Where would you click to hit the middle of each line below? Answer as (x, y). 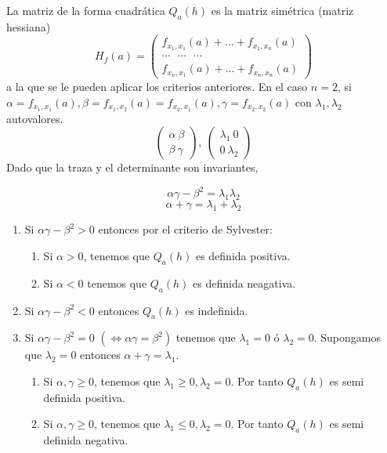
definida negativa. (86, 440)
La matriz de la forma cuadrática (86, 10)
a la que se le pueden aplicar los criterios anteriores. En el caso (157, 87)
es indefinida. (217, 310)
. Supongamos (347, 337)
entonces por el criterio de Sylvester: (185, 229)
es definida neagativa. (244, 283)
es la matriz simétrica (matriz (282, 10)
